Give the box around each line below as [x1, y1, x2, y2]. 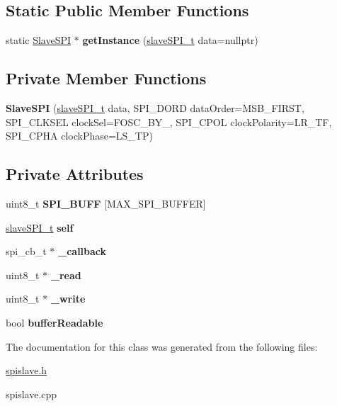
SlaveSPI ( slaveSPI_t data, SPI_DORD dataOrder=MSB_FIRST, [6, 101, 304, 115]
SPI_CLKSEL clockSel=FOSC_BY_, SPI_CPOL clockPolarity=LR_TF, [6, 114, 332, 129]
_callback [57, 244, 107, 259]
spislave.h [6, 363, 47, 378]
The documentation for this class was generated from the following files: [6, 339, 318, 354]
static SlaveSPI [6, 33, 72, 47]
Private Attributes [6, 163, 144, 185]
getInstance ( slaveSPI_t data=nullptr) [82, 33, 258, 47]
